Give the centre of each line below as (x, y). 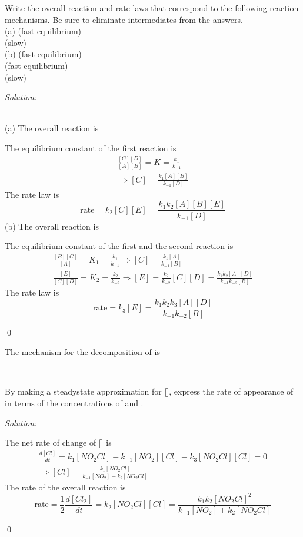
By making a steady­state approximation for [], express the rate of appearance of (149, 391)
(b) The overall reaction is (52, 226)
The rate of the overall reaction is (65, 487)
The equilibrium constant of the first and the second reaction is (119, 246)
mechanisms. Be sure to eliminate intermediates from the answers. (124, 19)
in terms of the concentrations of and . (74, 403)
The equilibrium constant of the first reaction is (91, 147)
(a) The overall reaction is (52, 128)
